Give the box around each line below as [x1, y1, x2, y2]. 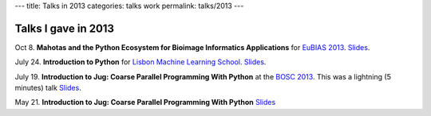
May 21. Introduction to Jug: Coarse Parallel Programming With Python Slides [14, 98, 276, 107]
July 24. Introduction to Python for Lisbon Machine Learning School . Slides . [14, 57, 267, 67]
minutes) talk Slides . [14, 83, 81, 93]
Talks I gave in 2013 [14, 21, 115, 35]
